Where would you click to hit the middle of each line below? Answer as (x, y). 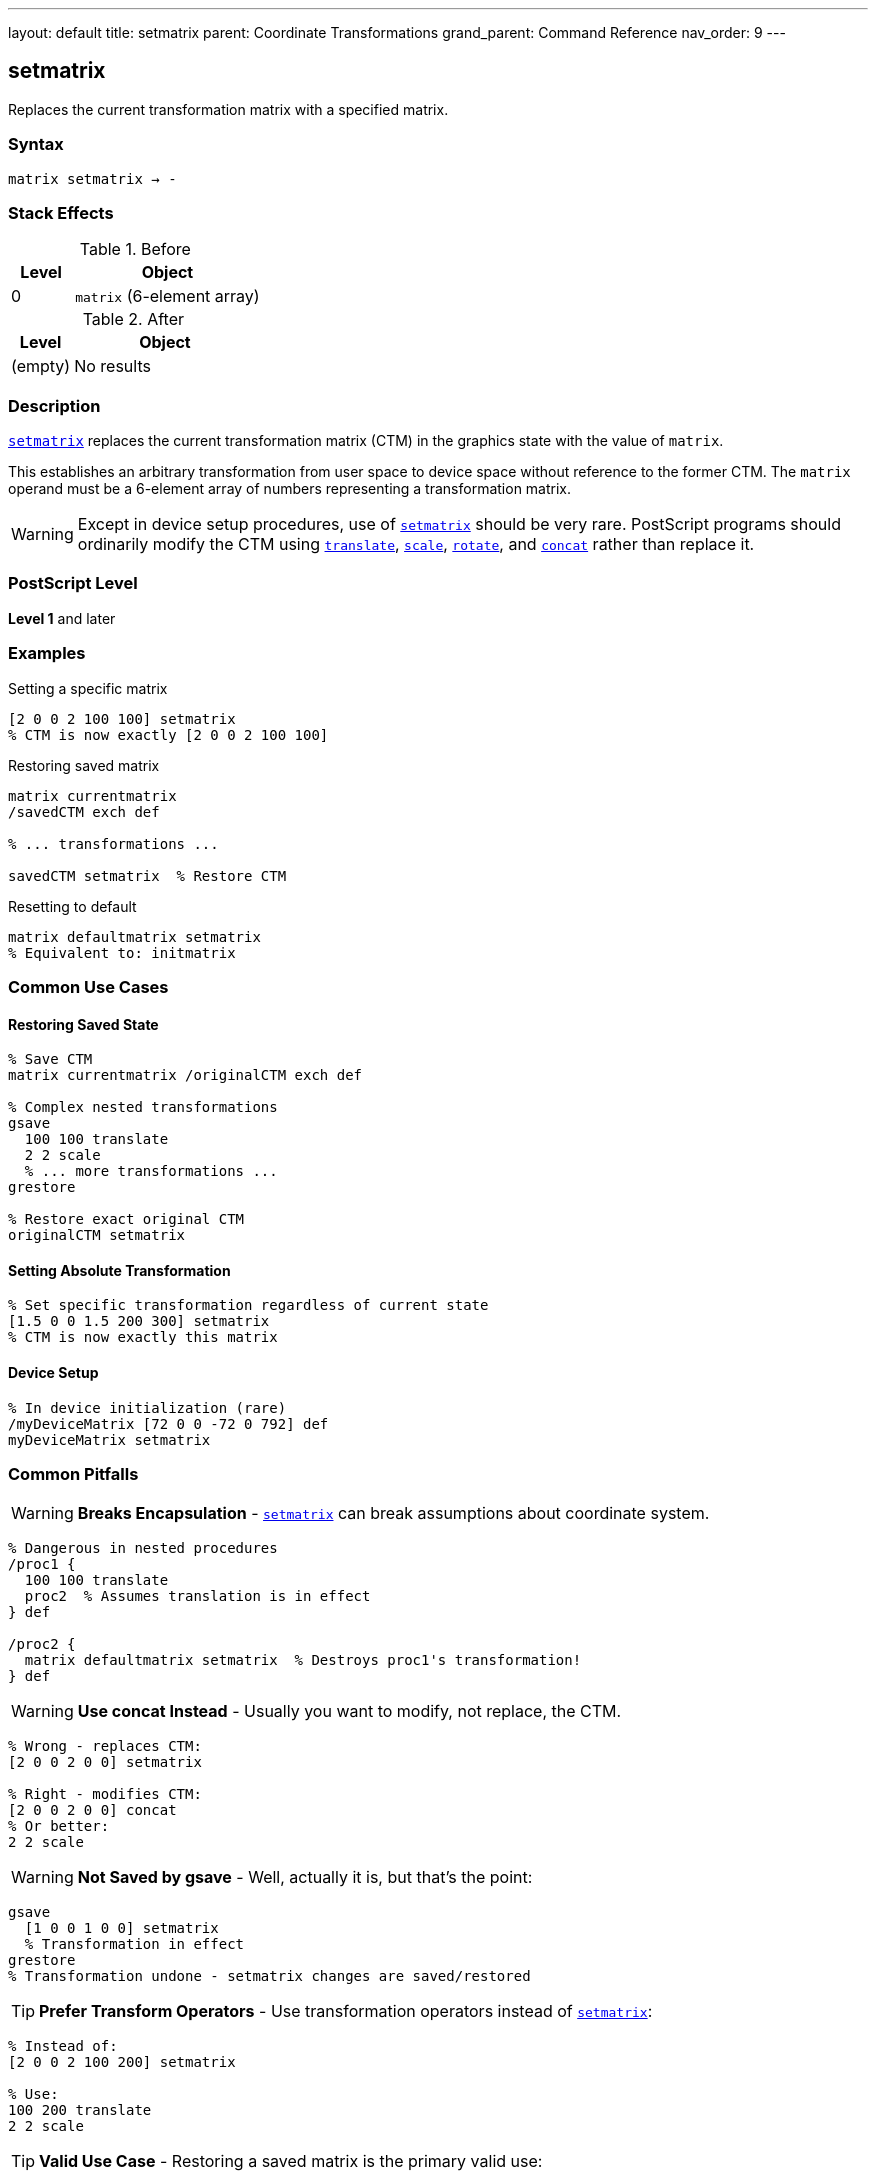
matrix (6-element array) (167, 296)
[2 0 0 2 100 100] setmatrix (122, 718)
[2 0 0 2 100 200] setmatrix (122, 2062)
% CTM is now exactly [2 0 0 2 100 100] (168, 734)
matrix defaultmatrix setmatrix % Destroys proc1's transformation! (303, 1660)
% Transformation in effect (134, 1944)
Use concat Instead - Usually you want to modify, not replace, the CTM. (349, 1711)
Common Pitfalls (73, 1474)
